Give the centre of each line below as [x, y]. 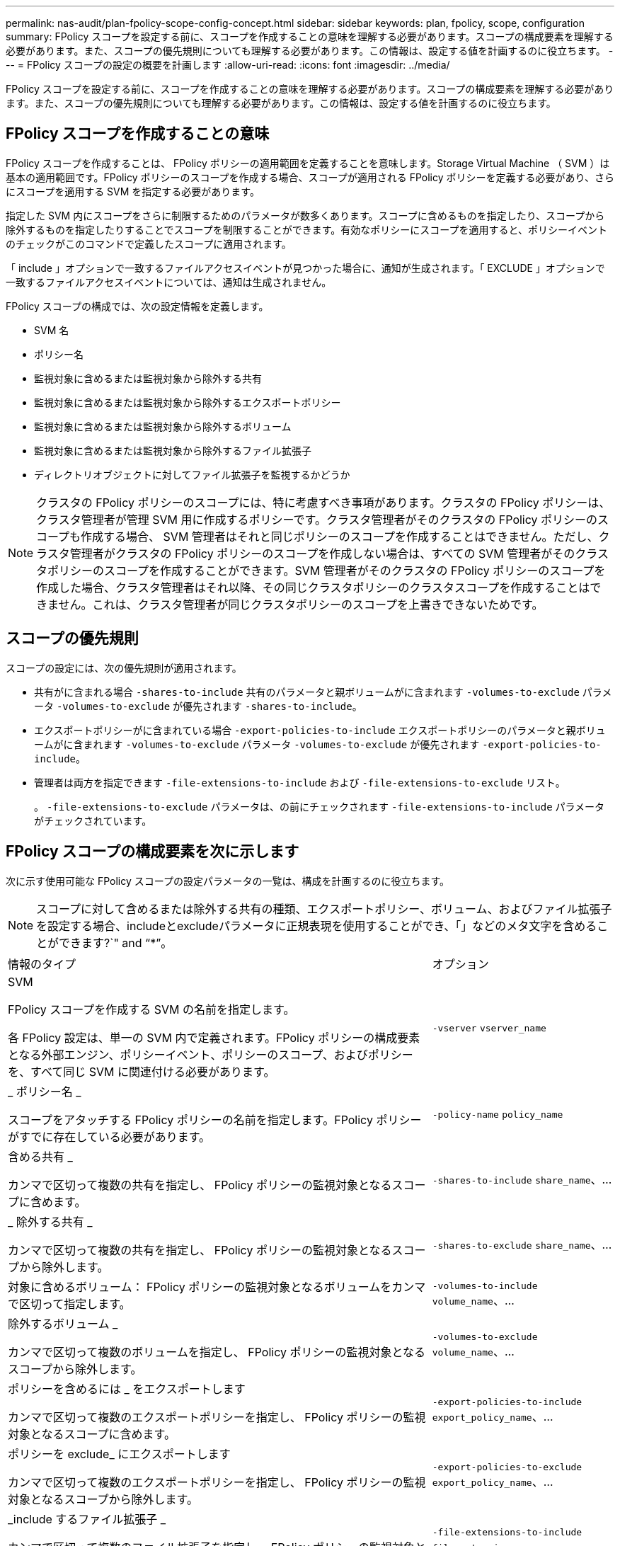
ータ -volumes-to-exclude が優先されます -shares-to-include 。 [198, 706]
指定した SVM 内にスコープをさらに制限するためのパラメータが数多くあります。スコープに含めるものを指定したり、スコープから [305, 215]
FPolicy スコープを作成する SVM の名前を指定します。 [151, 1009]
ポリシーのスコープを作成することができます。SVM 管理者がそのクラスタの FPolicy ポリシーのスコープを [327, 570]
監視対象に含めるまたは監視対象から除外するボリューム [163, 426]
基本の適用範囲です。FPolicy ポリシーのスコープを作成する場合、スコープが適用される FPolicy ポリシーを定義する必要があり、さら [310, 177]
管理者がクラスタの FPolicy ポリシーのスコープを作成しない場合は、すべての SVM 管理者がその [322, 553]
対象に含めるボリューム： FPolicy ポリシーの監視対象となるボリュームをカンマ [217, 1287]
